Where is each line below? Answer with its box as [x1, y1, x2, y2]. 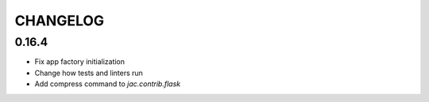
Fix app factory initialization [34, 57, 126, 66]
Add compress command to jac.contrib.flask [34, 79, 181, 89]
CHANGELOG [14, 12, 105, 29]
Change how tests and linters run [34, 68, 143, 77]
